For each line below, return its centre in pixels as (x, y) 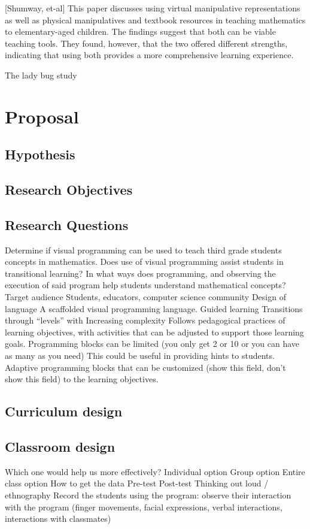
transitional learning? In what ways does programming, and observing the (140, 273)
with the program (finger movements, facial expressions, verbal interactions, (144, 507)
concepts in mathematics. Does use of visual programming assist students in (144, 262)
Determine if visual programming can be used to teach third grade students (143, 250)
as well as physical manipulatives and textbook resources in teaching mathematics (155, 19)
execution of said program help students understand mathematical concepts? (145, 285)
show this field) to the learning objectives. (82, 379)
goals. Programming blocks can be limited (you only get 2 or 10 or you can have (152, 344)
